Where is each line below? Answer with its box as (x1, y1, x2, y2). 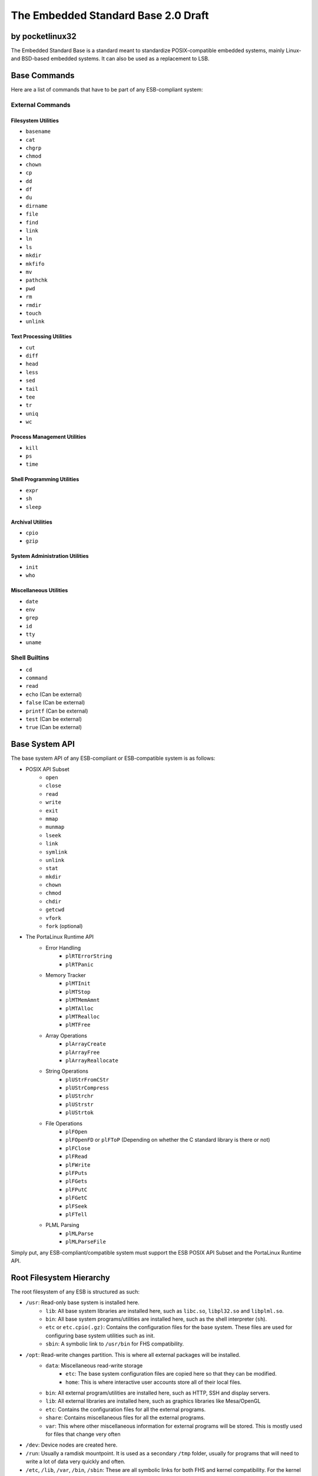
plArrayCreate (65, 1041, 106, 1047)
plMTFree (65, 1021, 91, 1028)
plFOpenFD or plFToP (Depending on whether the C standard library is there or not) (65, 1137, 270, 1144)
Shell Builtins (11, 654, 49, 662)
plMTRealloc (65, 1013, 100, 1020)
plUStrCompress (65, 1085, 110, 1092)
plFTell (65, 1211, 88, 1217)
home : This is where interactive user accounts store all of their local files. (65, 1379, 241, 1386)
